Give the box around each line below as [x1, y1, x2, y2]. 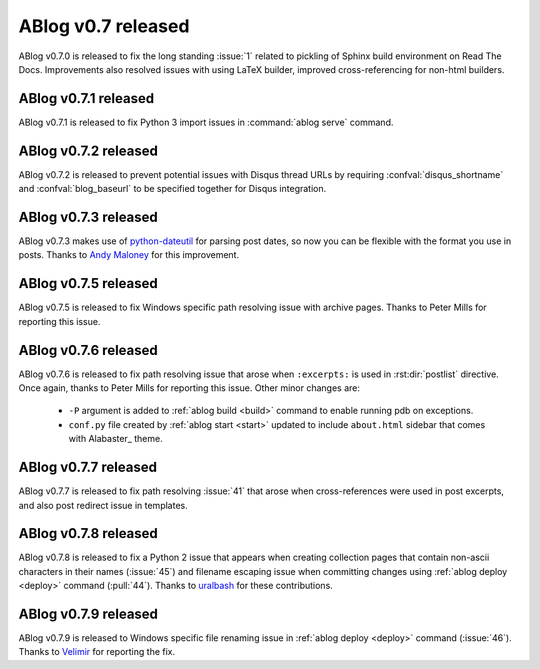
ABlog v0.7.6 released [18, 341, 159, 359]
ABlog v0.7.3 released [18, 208, 159, 225]
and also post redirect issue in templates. [18, 499, 189, 511]
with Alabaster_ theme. [68, 433, 164, 445]
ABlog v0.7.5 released [18, 275, 159, 292]
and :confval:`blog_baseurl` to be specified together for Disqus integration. [18, 183, 327, 195]
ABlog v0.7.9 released [18, 606, 159, 622]
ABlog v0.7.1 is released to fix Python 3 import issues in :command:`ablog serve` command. [18, 116, 394, 128]
